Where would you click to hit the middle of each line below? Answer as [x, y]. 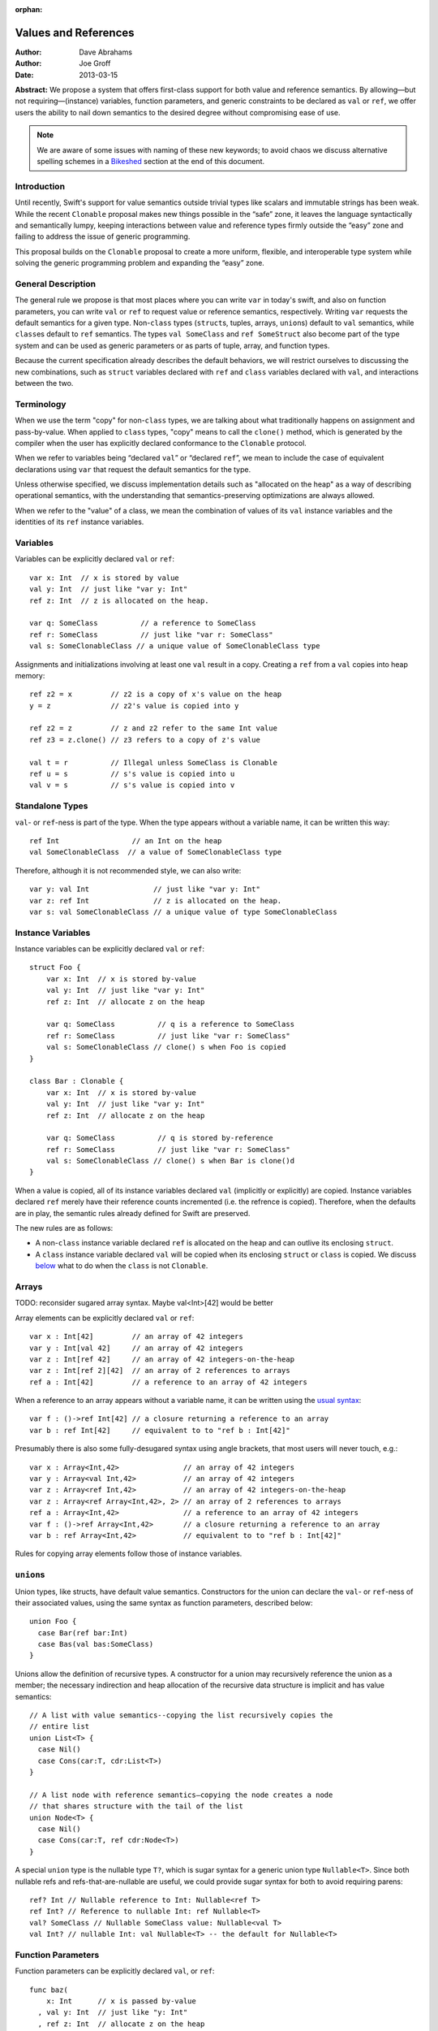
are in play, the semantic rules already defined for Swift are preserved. [133, 1213]
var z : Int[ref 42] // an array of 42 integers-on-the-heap [162, 1359]
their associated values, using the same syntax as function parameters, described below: [164, 1602]
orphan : [29, 9]
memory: [30, 675]
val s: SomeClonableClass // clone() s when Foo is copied [166, 1047]
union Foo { [53, 1622]
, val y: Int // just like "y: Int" [113, 2012]
